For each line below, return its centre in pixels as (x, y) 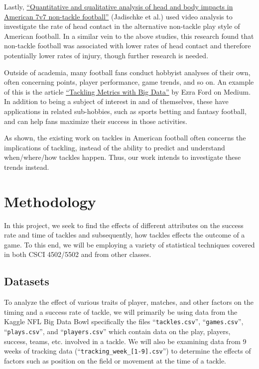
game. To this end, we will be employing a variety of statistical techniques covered (129, 244)
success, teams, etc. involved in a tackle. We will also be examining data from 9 (125, 341)
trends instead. (27, 167)
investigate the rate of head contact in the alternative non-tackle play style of (122, 26)
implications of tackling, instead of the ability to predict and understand (115, 147)
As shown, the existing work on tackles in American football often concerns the (125, 138)
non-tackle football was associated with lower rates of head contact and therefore (128, 46)
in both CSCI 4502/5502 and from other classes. (78, 254)
